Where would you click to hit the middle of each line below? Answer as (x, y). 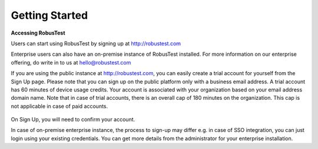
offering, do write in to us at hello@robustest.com (71, 62)
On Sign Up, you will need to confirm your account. (73, 120)
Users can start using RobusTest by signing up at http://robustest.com (96, 43)
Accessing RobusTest (38, 33)
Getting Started (49, 15)
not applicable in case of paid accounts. (59, 106)
